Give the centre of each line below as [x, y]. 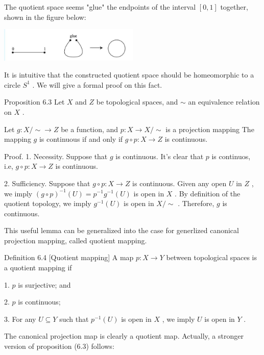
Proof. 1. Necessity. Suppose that [56, 156]
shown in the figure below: [45, 17]
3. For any [20, 319]
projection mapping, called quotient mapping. [76, 240]
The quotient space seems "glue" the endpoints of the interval [100, 7]
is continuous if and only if [81, 139]
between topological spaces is [212, 257]
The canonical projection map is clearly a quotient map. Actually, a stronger [124, 336]
